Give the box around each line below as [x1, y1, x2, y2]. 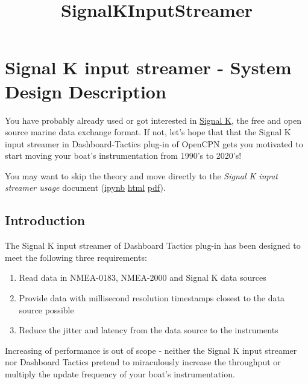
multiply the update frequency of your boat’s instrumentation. [5, 368, 235, 380]
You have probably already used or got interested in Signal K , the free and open [5, 114, 301, 126]
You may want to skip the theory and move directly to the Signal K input [5, 169, 278, 182]
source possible [19, 303, 74, 316]
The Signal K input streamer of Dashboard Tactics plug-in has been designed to [5, 239, 301, 252]
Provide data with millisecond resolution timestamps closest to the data [19, 292, 284, 304]
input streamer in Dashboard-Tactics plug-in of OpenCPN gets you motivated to [5, 137, 303, 150]
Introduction [5, 211, 86, 229]
